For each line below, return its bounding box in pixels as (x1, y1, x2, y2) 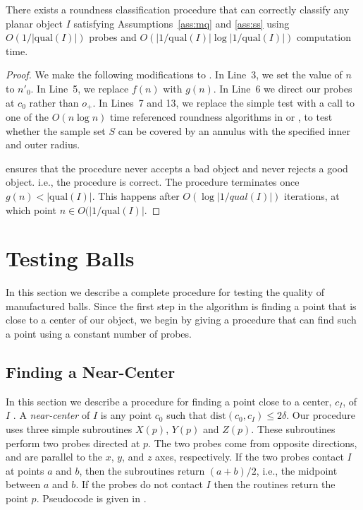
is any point (100, 408, 152, 422)
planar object (6, 16, 63, 30)
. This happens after (92, 188, 180, 203)
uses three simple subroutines (6, 422, 133, 437)
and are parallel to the (6, 449, 102, 464)
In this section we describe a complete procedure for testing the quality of (6, 285, 324, 300)
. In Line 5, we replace (30, 81, 129, 95)
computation (296, 30, 351, 45)
